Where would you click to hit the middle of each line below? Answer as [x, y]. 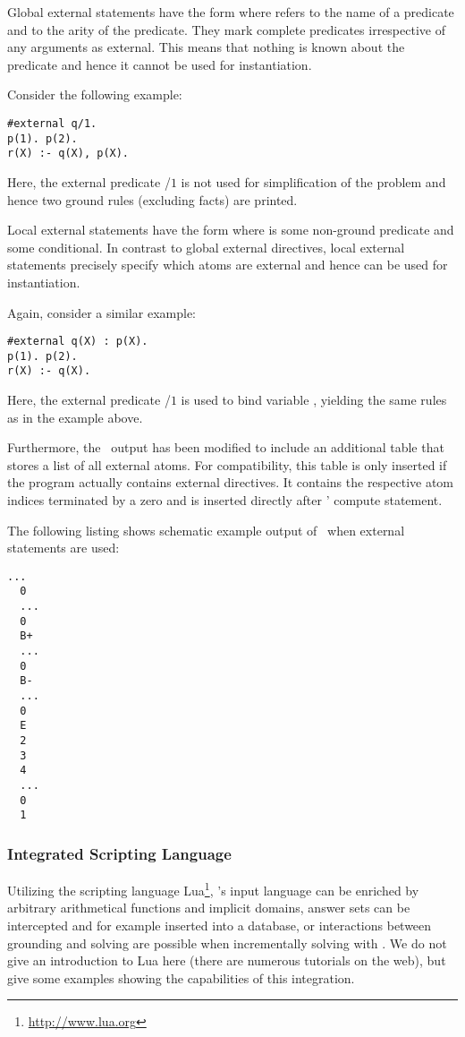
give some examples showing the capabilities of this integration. [181, 977]
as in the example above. [75, 417]
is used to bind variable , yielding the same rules [314, 400]
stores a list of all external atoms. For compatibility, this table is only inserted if [227, 464]
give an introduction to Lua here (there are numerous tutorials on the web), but [227, 960]
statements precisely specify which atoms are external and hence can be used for [228, 265]
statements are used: [63, 548]
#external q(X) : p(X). [78, 342]
